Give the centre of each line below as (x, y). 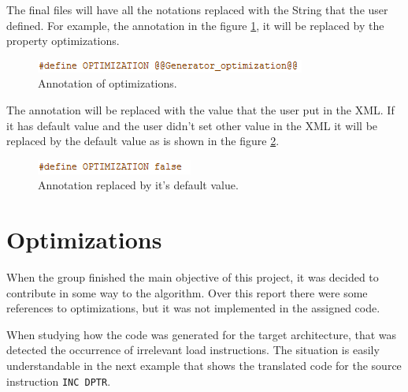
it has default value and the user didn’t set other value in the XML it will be (192, 125)
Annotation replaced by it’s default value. (138, 185)
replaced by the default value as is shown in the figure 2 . (143, 141)
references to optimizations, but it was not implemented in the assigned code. (193, 308)
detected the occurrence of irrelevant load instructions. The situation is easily (193, 350)
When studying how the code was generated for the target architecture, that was (202, 334)
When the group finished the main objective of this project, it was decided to (193, 277)
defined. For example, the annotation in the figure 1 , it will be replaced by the (195, 25)
